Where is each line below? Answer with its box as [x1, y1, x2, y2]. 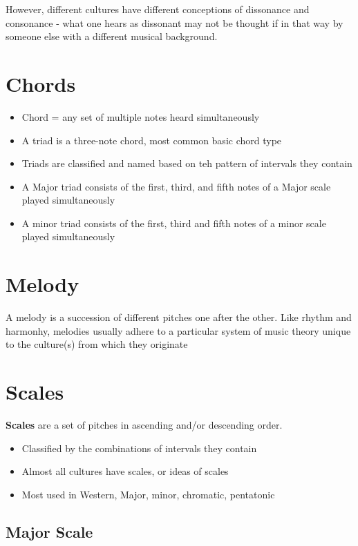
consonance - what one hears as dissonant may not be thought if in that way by [6, 15, 343, 30]
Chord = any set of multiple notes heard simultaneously [21, 109, 260, 124]
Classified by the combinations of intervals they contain [21, 440, 257, 455]
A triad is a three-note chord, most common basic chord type [21, 133, 282, 147]
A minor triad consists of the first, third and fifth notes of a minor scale [21, 215, 326, 230]
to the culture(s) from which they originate [6, 337, 188, 351]
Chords [6, 69, 76, 97]
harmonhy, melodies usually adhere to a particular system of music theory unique [6, 323, 351, 338]
